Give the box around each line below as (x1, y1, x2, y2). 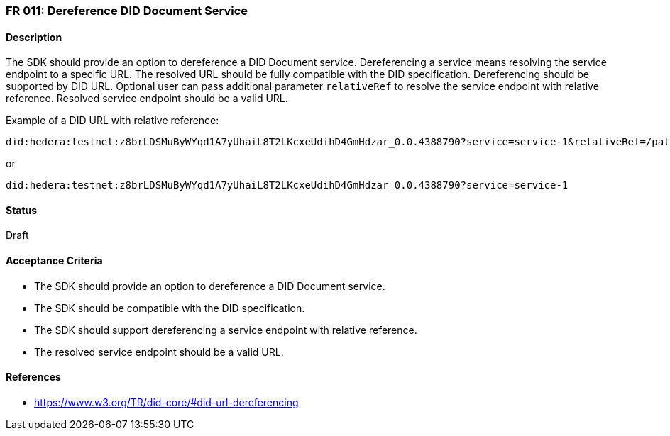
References (6, 371, 61, 384)
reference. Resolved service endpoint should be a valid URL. (6, 92, 288, 105)
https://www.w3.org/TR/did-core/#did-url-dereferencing (34, 396, 299, 408)
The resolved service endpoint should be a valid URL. (34, 345, 284, 358)
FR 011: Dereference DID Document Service (6, 4, 248, 18)
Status (6, 203, 38, 216)
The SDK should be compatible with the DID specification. (34, 301, 305, 314)
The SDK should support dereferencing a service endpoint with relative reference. (34, 323, 417, 336)
